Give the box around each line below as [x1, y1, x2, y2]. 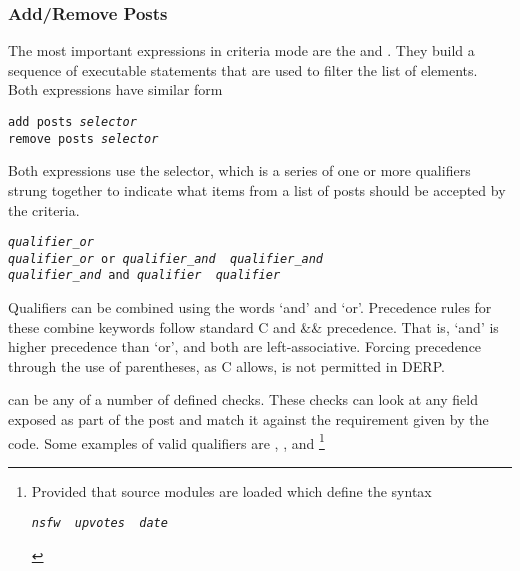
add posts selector [8, 115, 137, 129]
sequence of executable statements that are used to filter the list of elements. [8, 59, 478, 80]
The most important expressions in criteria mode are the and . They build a [8, 40, 475, 61]
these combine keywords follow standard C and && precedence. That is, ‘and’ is [8, 316, 499, 337]
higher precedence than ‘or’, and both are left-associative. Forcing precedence [8, 336, 482, 357]
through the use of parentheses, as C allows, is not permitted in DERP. [8, 355, 445, 376]
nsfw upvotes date [31, 516, 168, 531]
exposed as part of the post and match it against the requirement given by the [8, 409, 489, 430]
